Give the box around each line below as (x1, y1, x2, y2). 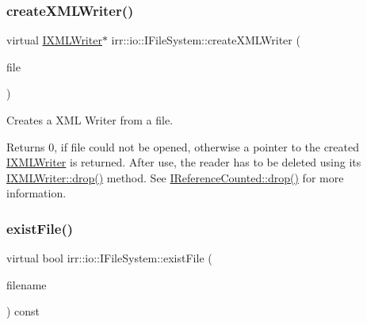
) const (6, 303, 40, 319)
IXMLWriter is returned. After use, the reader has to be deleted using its (6, 154, 361, 170)
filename (6, 276, 47, 292)
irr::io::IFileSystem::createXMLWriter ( (111, 32, 300, 48)
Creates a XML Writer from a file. (6, 112, 174, 128)
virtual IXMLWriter (6, 32, 102, 48)
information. (6, 185, 67, 201)
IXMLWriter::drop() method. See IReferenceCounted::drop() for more (6, 169, 344, 185)
